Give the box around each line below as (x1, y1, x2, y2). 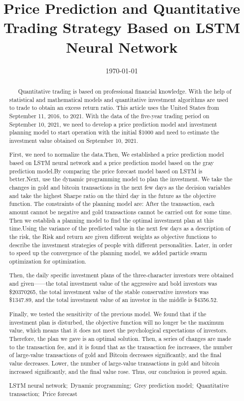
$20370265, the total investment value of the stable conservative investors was (9, 287, 209, 296)
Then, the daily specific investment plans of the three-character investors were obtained (9, 271, 234, 279)
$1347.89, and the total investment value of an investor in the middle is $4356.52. (9, 296, 218, 304)
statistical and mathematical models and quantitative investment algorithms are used (9, 95, 228, 103)
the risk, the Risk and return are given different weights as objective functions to (9, 232, 217, 240)
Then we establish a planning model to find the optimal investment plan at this (9, 216, 214, 224)
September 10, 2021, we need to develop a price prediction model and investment (9, 120, 217, 128)
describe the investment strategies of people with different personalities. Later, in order (9, 240, 233, 249)
